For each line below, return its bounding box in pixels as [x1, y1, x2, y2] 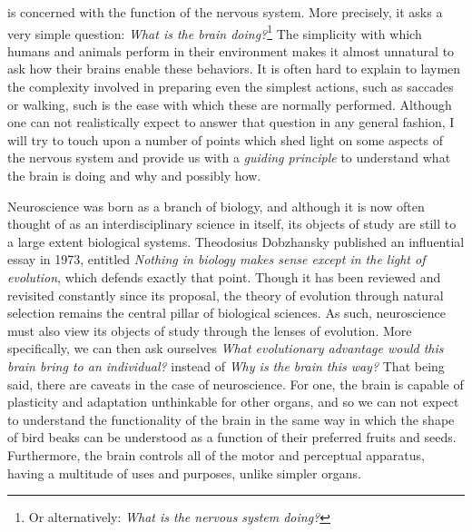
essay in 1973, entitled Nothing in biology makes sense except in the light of [7, 250, 426, 269]
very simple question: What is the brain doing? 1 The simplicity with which [7, 21, 422, 43]
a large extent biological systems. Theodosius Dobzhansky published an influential [7, 232, 465, 251]
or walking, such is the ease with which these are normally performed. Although [7, 94, 452, 113]
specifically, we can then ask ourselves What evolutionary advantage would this [7, 339, 444, 358]
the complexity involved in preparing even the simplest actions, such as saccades [7, 77, 454, 96]
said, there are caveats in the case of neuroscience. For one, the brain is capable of [7, 374, 464, 393]
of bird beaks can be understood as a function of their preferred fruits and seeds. [7, 428, 457, 447]
